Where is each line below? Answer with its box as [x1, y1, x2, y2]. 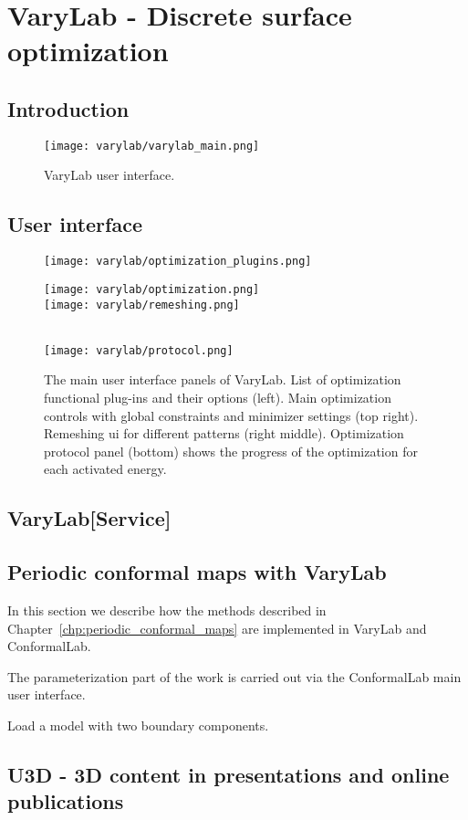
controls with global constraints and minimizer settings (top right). [44, 405, 419, 425]
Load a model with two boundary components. [7, 715, 269, 734]
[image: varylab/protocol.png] [44, 343, 234, 357]
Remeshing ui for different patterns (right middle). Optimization [44, 424, 404, 443]
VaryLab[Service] [7, 504, 172, 532]
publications [7, 787, 124, 815]
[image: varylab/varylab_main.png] [44, 139, 260, 152]
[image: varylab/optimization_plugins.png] [44, 255, 312, 268]
